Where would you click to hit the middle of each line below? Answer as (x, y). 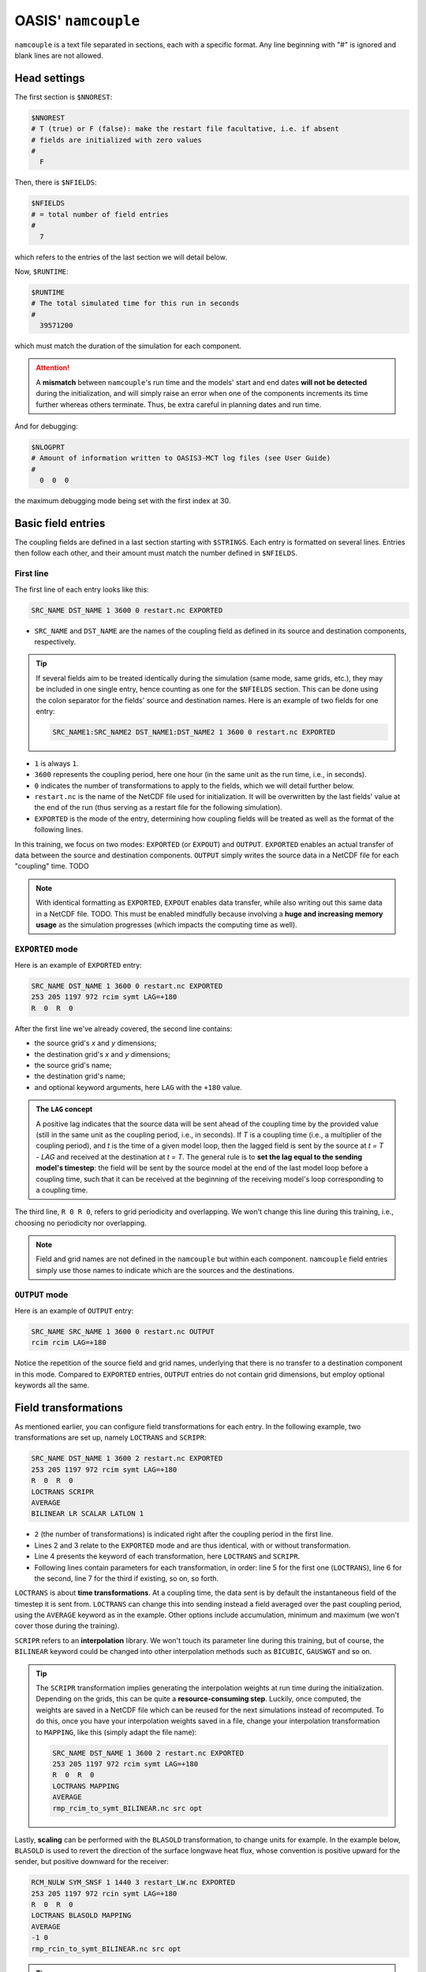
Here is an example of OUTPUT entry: (74, 1311)
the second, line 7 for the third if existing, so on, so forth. (127, 1578)
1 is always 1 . (56, 763)
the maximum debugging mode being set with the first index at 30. (123, 501)
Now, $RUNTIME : (41, 271)
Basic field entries (60, 523)
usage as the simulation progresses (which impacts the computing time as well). (166, 924)
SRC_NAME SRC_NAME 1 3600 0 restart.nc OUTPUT (123, 1331)
